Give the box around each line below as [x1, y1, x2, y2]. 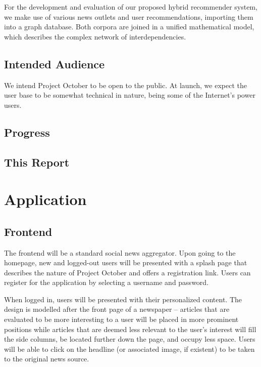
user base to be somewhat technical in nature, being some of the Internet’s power [4, 90, 255, 100]
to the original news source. [4, 353, 89, 364]
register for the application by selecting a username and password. [4, 277, 209, 288]
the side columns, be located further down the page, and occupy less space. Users [4, 334, 255, 344]
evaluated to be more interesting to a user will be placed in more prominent [4, 314, 239, 324]
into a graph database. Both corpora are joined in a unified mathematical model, [4, 21, 254, 32]
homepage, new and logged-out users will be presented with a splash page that [4, 257, 247, 268]
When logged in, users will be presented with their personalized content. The [4, 294, 242, 304]
